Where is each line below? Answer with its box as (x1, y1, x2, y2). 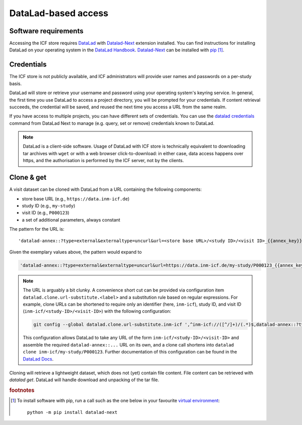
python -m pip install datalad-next (27, 409, 118, 415)
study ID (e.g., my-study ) (22, 202, 75, 208)
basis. (9, 81, 22, 87)
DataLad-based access (9, 8, 109, 19)
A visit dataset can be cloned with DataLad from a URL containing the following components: (9, 186, 202, 192)
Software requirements (9, 27, 84, 35)
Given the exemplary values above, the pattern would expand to (9, 249, 142, 255)
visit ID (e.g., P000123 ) (22, 209, 70, 216)
